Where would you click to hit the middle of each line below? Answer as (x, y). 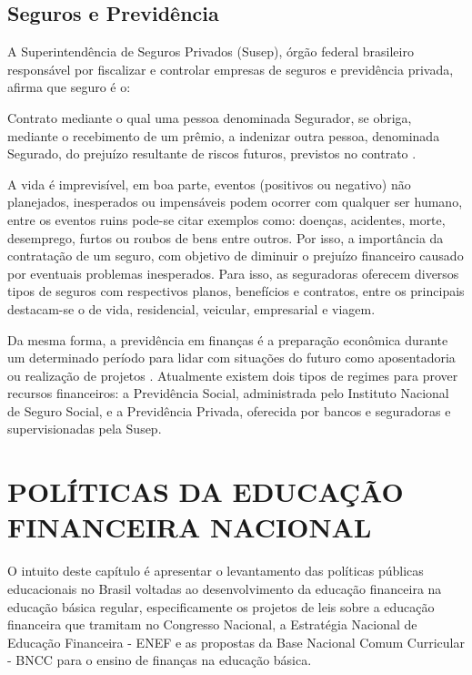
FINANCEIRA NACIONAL (190, 527)
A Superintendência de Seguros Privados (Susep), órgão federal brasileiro (211, 51)
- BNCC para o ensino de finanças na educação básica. (160, 660)
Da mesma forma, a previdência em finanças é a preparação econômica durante (228, 339)
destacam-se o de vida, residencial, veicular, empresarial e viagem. (191, 308)
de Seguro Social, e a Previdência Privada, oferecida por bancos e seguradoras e (229, 410)
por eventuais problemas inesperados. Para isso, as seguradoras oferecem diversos (233, 273)
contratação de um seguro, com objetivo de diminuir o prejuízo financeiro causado (236, 256)
